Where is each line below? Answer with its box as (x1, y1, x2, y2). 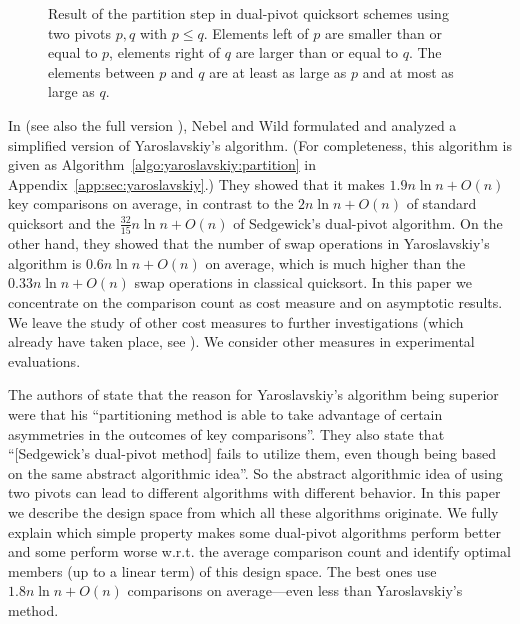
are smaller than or (325, 22, 442, 43)
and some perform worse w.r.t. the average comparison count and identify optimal (8, 541, 511, 562)
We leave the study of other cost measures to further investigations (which (8, 311, 464, 332)
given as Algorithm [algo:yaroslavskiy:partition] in (8, 154, 317, 175)
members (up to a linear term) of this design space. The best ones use (8, 560, 437, 581)
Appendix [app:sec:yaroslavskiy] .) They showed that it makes (8, 173, 385, 194)
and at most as (362, 61, 454, 82)
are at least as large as (209, 61, 347, 82)
